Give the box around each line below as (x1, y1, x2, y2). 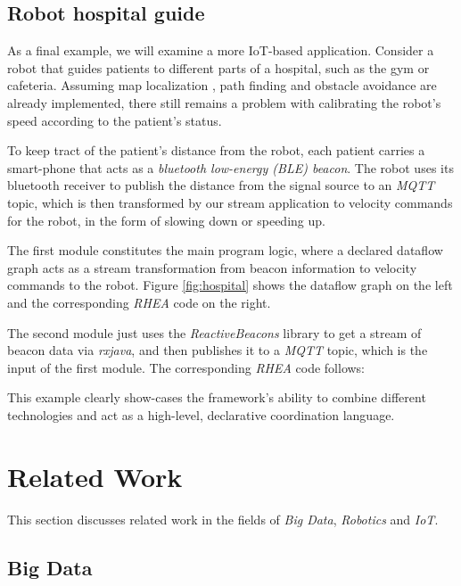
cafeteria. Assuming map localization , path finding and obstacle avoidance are (7, 76, 437, 95)
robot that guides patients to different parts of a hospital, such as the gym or (7, 58, 430, 77)
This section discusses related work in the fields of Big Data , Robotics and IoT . (7, 509, 439, 528)
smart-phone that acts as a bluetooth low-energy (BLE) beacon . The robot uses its (7, 158, 454, 177)
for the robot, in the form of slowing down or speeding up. (7, 210, 325, 229)
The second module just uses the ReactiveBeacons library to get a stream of (7, 323, 422, 342)
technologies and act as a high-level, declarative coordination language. (7, 405, 395, 424)
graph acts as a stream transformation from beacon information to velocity (7, 258, 417, 276)
